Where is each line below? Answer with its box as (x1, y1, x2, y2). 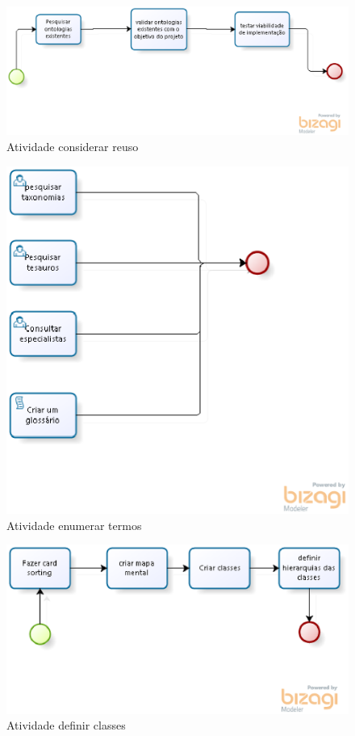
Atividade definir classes (6, 717, 126, 734)
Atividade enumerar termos (6, 516, 142, 533)
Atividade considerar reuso (6, 138, 139, 154)
